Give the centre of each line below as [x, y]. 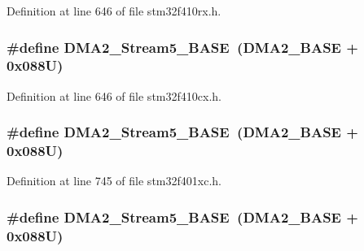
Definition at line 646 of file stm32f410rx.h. [114, 11]
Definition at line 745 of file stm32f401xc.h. [114, 181]
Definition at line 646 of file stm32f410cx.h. [114, 95]
